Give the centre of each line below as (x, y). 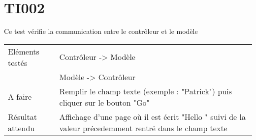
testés (18, 62)
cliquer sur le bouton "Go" (104, 102)
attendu (21, 128)
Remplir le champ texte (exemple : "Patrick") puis (145, 91)
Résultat (22, 116)
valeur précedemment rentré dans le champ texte (143, 128)
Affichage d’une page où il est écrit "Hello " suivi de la (152, 116)
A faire (20, 97)
